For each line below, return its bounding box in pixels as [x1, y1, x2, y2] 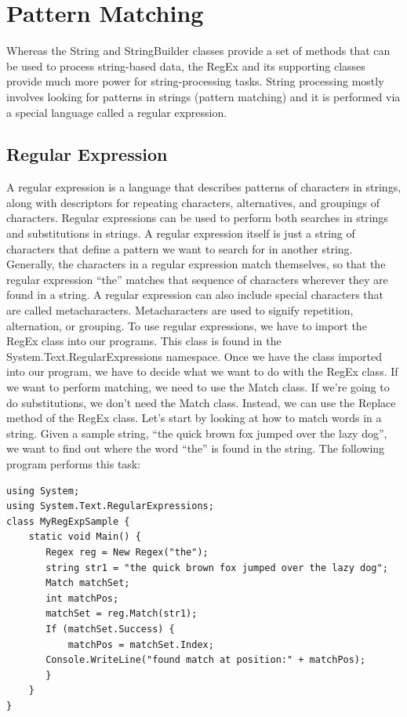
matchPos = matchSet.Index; [67, 639, 214, 650]
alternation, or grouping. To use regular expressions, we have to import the [6, 317, 367, 333]
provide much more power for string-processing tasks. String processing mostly [6, 73, 384, 89]
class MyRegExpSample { [6, 515, 130, 527]
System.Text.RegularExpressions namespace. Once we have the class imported [6, 348, 382, 364]
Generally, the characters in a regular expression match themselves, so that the [6, 256, 386, 272]
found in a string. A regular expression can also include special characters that [6, 286, 383, 303]
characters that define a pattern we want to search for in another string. [6, 240, 353, 257]
